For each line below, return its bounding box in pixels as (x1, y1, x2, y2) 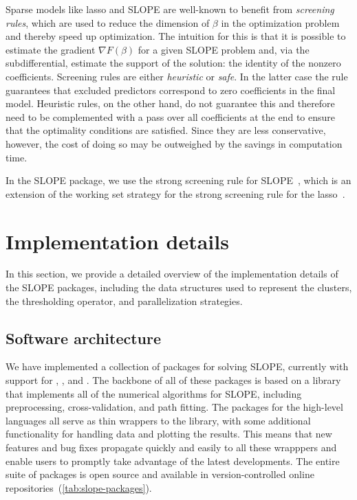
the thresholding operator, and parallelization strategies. (6, 293, 243, 308)
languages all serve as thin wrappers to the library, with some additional (6, 413, 311, 427)
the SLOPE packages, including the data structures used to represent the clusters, (6, 280, 352, 295)
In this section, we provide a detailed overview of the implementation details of (6, 266, 338, 281)
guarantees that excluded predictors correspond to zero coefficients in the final (6, 82, 336, 97)
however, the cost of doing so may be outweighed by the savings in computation (6, 136, 343, 150)
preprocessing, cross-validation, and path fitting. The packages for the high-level (6, 400, 343, 414)
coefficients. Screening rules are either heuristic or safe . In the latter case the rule (6, 69, 348, 83)
